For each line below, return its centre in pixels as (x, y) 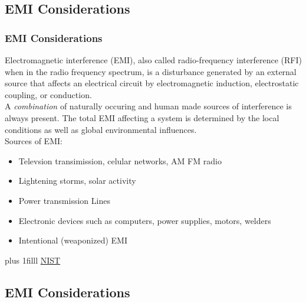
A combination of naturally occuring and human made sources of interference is (148, 106)
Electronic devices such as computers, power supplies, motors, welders (145, 220)
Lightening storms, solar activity (77, 181)
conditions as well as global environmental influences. (101, 129)
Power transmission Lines (64, 200)
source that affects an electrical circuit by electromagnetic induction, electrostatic (152, 83)
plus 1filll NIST (33, 260)
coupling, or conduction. (48, 94)
